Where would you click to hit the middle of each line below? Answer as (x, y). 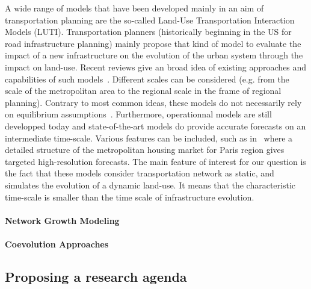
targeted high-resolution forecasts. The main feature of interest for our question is (155, 161)
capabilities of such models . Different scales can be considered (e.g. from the (147, 79)
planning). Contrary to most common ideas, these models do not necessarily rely (153, 102)
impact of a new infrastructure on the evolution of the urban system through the (154, 55)
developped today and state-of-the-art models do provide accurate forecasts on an (155, 126)
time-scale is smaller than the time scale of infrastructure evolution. (130, 197)
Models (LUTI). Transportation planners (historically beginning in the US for (148, 32)
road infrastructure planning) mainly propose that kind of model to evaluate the (153, 43)
